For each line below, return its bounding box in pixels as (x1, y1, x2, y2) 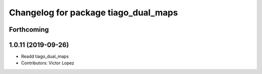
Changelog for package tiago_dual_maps (9, 7, 178, 18)
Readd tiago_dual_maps (21, 53, 69, 60)
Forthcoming (9, 25, 49, 34)
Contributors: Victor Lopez (21, 60, 75, 66)
